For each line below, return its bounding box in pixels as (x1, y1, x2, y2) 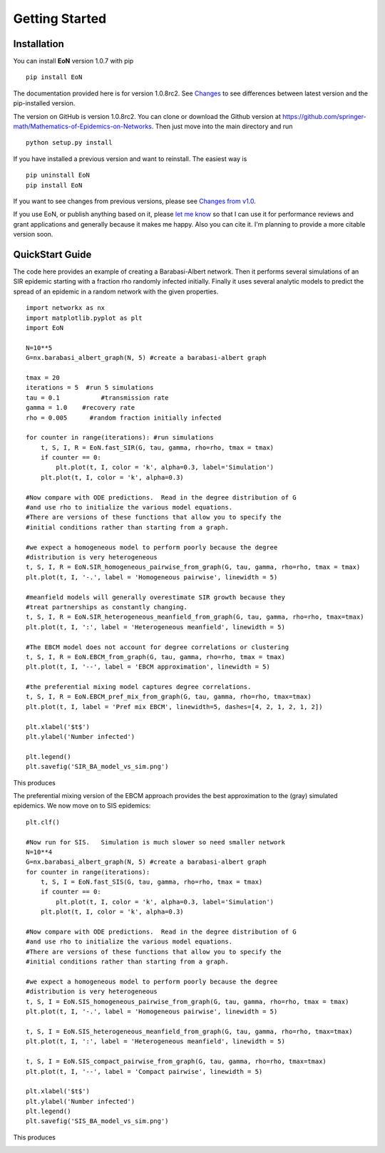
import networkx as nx (26, 304, 106, 312)
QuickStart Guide (13, 248, 92, 260)
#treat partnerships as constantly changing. (26, 603, 188, 611)
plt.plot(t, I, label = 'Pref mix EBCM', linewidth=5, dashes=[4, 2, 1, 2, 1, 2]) (26, 703, 323, 710)
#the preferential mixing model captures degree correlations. (26, 683, 252, 691)
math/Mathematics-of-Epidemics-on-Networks (13, 122, 153, 131)
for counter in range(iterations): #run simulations (26, 433, 214, 442)
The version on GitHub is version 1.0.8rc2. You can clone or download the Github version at (13, 112, 281, 120)
